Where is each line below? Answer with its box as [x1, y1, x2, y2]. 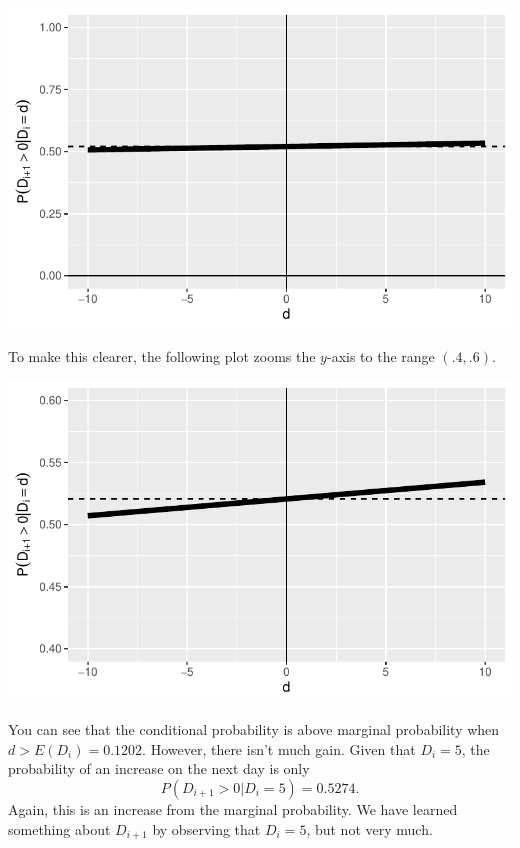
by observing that [152, 818, 261, 839]
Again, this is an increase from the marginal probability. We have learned [8, 799, 458, 819]
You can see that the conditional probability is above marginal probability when [8, 719, 500, 740]
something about [8, 818, 111, 839]
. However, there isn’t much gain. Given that [142, 738, 416, 759]
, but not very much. [306, 818, 433, 839]
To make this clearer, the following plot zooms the [8, 346, 316, 367]
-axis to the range [326, 346, 435, 367]
